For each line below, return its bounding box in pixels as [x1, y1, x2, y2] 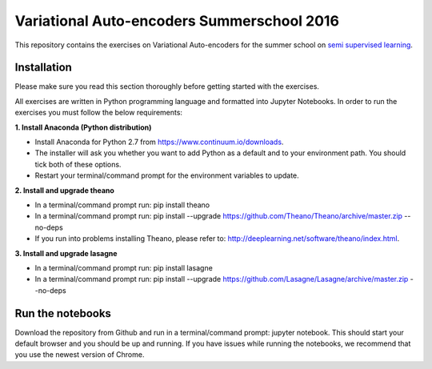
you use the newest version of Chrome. [14, 350, 145, 359]
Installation [14, 61, 72, 74]
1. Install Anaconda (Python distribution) [14, 122, 152, 132]
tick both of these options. [34, 159, 122, 169]
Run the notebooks [14, 307, 112, 320]
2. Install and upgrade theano [14, 185, 115, 195]
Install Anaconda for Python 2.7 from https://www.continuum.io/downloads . [34, 137, 284, 147]
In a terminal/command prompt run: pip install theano [34, 200, 210, 210]
